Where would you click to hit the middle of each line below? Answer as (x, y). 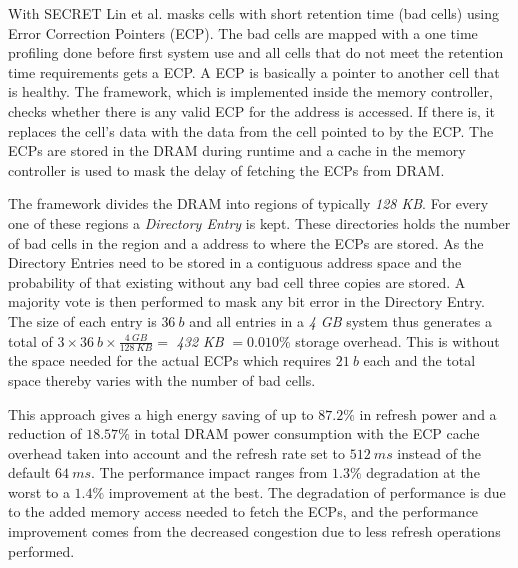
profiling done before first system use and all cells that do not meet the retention (256, 52)
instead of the (439, 452)
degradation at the (423, 472)
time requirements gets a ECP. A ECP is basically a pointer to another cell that (254, 71)
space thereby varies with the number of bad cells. (162, 379)
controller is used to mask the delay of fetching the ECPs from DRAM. (226, 169)
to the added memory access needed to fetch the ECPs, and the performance (243, 511)
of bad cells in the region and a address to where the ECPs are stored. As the (246, 242)
